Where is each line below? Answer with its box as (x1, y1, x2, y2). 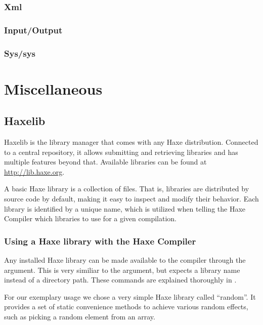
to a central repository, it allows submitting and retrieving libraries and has (4, 146, 238, 157)
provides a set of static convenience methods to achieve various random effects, (4, 301, 248, 312)
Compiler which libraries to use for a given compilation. (4, 213, 177, 224)
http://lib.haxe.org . (4, 166, 65, 177)
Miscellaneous (4, 78, 103, 99)
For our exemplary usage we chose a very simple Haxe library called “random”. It (4, 291, 256, 302)
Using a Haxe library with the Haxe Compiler (4, 234, 196, 247)
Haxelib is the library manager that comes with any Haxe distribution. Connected (4, 137, 258, 147)
